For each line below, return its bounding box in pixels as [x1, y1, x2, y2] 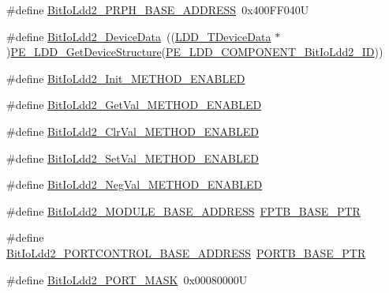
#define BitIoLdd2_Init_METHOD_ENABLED [6, 69, 245, 86]
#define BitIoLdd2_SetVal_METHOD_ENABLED [6, 149, 259, 166]
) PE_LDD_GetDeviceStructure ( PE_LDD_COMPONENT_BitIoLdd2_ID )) [6, 43, 383, 60]
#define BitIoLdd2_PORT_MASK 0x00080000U [6, 271, 248, 287]
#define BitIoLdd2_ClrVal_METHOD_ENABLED [6, 122, 259, 139]
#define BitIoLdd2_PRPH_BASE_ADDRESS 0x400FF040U [6, 2, 309, 17]
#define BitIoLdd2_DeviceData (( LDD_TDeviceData [6, 28, 271, 44]
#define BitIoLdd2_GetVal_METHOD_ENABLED [6, 96, 262, 113]
